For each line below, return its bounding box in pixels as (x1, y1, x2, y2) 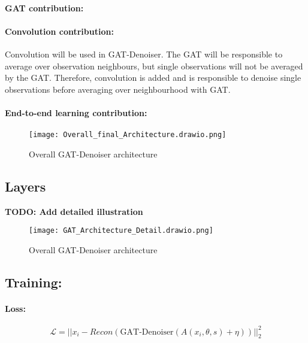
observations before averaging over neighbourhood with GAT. (5, 83, 231, 95)
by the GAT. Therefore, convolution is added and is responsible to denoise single (5, 71, 301, 84)
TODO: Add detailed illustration (5, 205, 143, 217)
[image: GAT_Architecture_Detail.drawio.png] (29, 226, 213, 235)
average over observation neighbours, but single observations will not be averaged (5, 59, 303, 72)
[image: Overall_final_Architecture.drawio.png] (29, 130, 227, 139)
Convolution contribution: (5, 25, 114, 37)
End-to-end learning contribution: (5, 106, 147, 119)
